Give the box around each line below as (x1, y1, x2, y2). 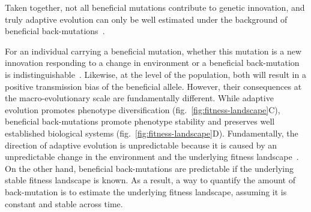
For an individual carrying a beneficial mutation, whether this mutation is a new (5, 44, 302, 57)
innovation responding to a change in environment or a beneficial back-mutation (5, 56, 300, 69)
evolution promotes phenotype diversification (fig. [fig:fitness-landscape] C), (5, 103, 280, 116)
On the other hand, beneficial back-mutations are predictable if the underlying (5, 162, 294, 174)
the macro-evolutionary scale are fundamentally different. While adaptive (5, 92, 274, 104)
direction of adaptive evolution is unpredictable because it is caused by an (5, 138, 277, 151)
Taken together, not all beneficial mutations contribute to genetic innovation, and (5, 1, 305, 13)
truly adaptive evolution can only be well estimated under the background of (5, 13, 288, 25)
